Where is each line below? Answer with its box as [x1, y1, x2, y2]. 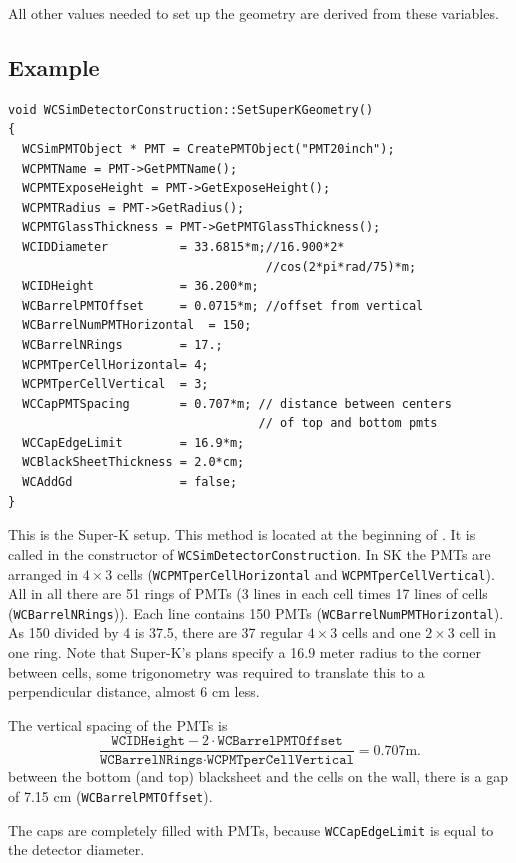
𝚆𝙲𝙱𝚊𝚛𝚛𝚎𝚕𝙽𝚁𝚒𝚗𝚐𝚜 [100, 753, 203, 768]
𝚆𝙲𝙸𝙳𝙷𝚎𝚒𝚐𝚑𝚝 [111, 734, 185, 749]
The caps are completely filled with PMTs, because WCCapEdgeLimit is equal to [8, 819, 494, 840]
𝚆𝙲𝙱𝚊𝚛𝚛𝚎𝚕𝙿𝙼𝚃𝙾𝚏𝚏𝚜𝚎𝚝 [217, 734, 343, 749]
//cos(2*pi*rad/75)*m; [265, 259, 417, 274]
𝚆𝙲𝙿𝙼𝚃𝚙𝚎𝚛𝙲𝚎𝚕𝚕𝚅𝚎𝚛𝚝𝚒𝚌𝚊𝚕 [206, 753, 354, 768]
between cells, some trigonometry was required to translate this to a [8, 661, 425, 682]
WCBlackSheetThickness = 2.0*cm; [22, 455, 245, 470]
